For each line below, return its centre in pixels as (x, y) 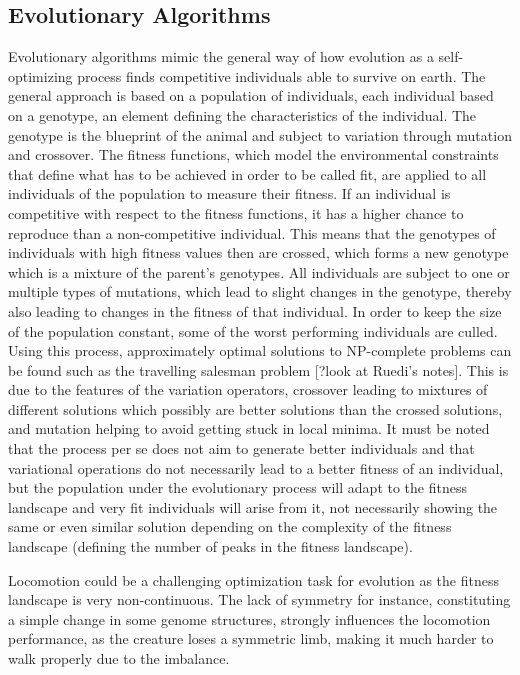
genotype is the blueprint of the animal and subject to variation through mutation (260, 134)
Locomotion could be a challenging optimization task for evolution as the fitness (253, 579)
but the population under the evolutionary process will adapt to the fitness (237, 487)
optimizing (40, 75)
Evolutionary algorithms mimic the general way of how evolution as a (221, 56)
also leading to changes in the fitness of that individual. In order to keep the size (255, 310)
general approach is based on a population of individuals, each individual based (251, 95)
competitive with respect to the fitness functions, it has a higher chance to (236, 212)
